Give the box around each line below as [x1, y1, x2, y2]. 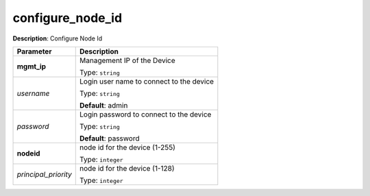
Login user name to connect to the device [79, 76, 214, 86]
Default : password [79, 134, 140, 143]
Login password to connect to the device [79, 110, 212, 119]
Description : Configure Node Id [12, 34, 103, 42]
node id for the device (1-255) [79, 143, 176, 152]
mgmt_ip [16, 62, 47, 71]
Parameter [16, 47, 52, 56]
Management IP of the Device [79, 56, 176, 65]
